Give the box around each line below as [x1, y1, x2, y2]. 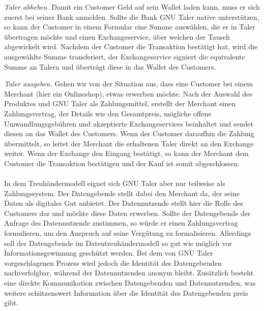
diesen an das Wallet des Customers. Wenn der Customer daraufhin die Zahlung [4, 128, 254, 139]
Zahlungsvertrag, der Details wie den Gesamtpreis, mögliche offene [4, 108, 212, 118]
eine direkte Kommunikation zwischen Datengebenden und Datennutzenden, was [4, 277, 256, 288]
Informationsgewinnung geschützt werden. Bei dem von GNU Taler [4, 247, 213, 258]
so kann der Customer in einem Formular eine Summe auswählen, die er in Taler [4, 21, 255, 32]
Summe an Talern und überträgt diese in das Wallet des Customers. [4, 61, 216, 72]
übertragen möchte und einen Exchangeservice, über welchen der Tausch [4, 31, 230, 42]
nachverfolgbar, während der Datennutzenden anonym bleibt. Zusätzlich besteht [4, 267, 254, 278]
